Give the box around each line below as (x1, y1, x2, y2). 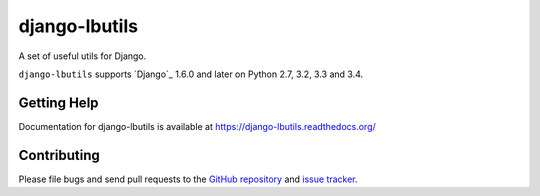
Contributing (18, 146, 100, 164)
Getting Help (18, 94, 99, 111)
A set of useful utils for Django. (18, 50, 147, 62)
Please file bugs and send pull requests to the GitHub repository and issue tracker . (18, 173, 359, 185)
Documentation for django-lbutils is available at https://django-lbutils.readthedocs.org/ (18, 120, 377, 132)
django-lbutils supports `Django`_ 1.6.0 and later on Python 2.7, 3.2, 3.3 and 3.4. (18, 68, 364, 80)
